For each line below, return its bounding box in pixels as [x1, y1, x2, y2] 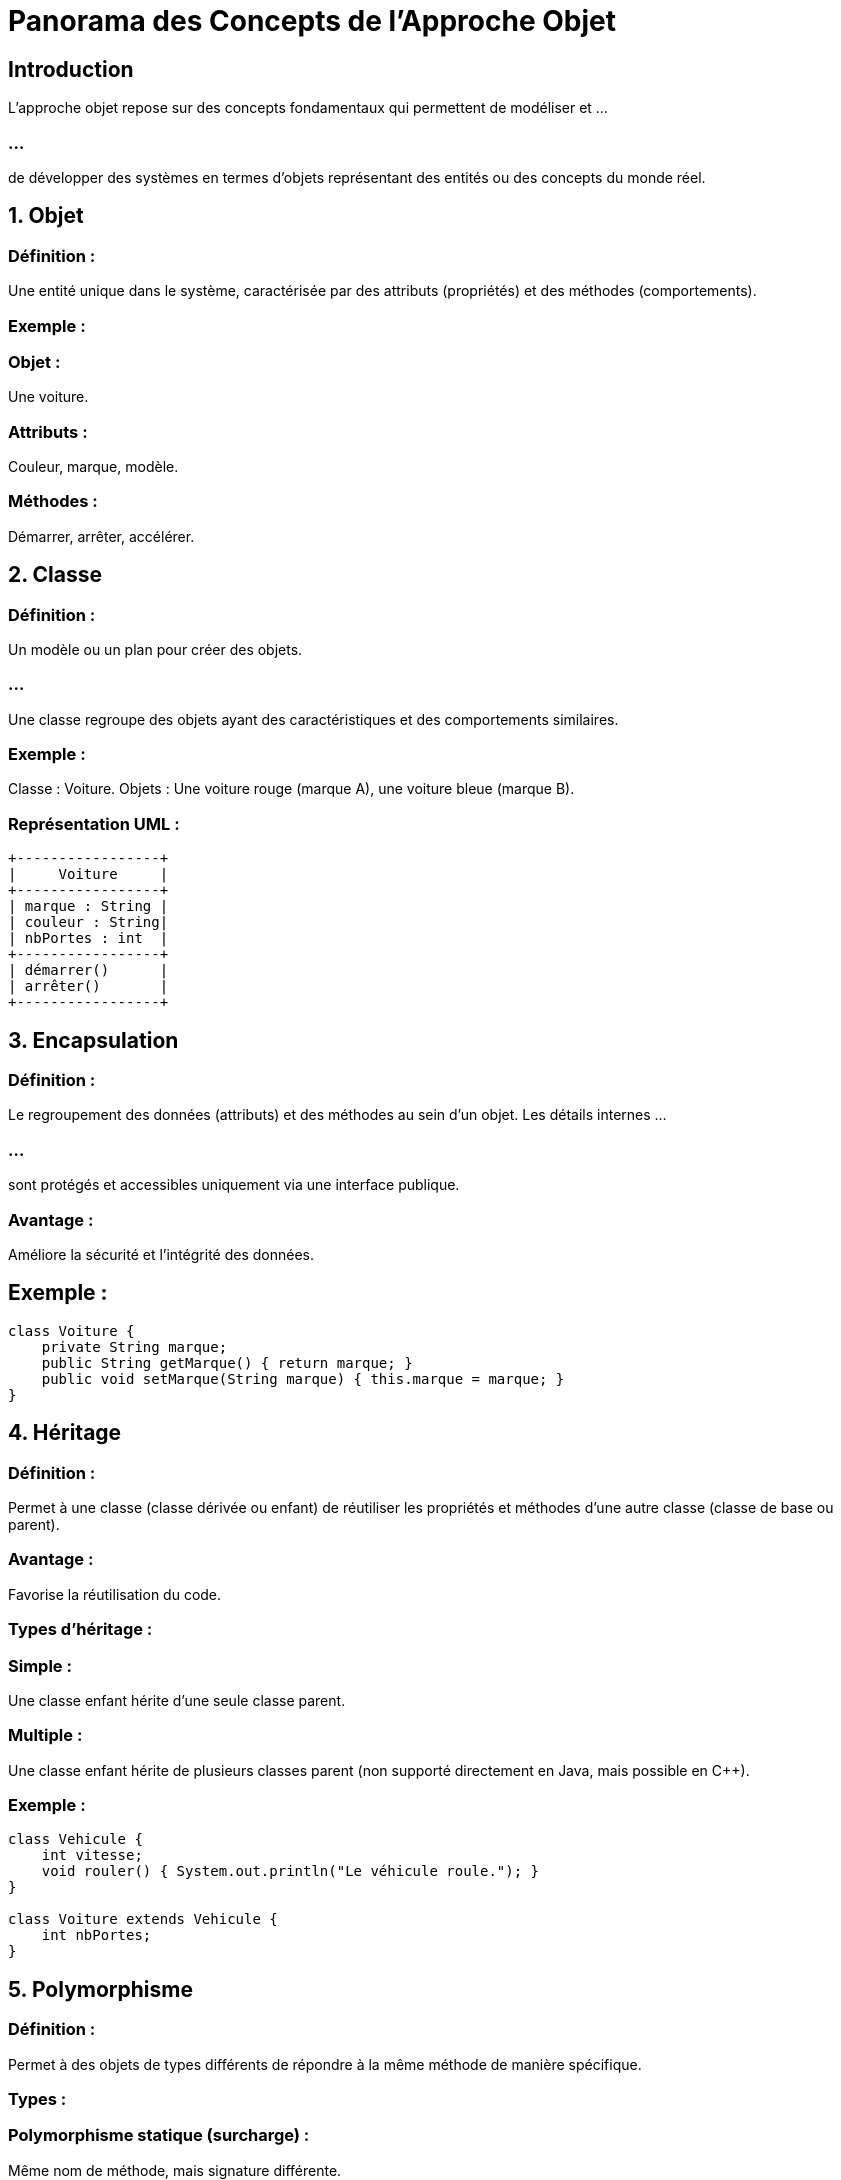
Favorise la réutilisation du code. [8, 1585, 222, 1603]
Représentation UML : [8, 813, 180, 834]
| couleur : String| [8, 914, 169, 931]
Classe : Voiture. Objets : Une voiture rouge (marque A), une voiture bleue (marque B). [8, 780, 575, 798]
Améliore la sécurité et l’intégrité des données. [8, 1245, 314, 1263]
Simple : [8, 1655, 72, 1676]
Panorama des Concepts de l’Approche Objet [8, 4, 616, 38]
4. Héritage [8, 1420, 122, 1446]
